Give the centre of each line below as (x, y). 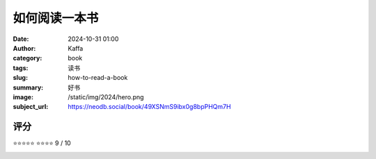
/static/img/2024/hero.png (106, 97)
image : (23, 97)
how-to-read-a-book (98, 78)
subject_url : (31, 107)
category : (28, 58)
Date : (21, 39)
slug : (20, 78)
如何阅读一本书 (56, 18)
